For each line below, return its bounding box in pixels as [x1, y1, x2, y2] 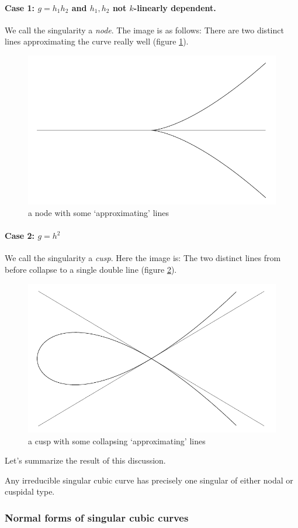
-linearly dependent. [133, 1, 216, 13]
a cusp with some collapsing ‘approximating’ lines [28, 434, 206, 447]
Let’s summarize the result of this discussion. [5, 454, 166, 467]
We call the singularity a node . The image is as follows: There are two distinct [5, 23, 284, 36]
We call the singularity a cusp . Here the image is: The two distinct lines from [5, 252, 281, 264]
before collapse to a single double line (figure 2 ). [5, 263, 177, 275]
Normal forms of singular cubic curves [5, 510, 189, 524]
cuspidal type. [5, 485, 55, 498]
